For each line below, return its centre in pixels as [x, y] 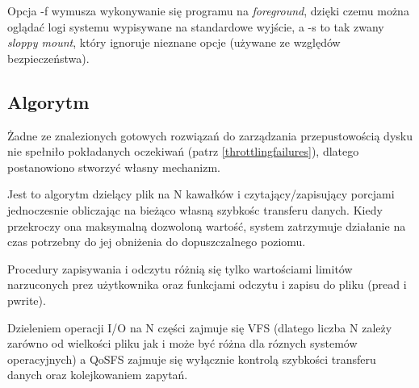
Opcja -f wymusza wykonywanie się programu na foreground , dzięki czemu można [208, 10]
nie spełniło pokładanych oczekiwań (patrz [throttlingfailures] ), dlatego [183, 151]
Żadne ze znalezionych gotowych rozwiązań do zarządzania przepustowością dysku [210, 135]
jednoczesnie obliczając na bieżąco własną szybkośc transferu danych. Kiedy [195, 209]
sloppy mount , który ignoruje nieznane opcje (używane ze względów [174, 42]
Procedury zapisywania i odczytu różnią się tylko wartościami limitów [180, 268]
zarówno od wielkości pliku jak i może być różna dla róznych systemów [182, 343]
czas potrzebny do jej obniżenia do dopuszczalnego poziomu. [157, 242]
